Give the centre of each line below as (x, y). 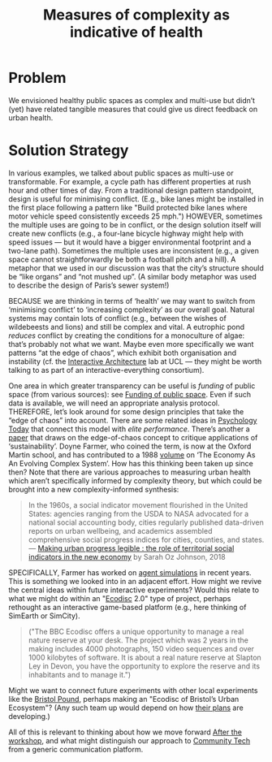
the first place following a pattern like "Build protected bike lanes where (128, 207)
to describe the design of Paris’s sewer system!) (89, 285)
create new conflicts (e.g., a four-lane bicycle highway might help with (126, 233)
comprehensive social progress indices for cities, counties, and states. (146, 539)
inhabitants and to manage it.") (80, 674)
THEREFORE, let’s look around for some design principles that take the (126, 411)
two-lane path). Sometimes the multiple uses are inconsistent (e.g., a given (134, 250)
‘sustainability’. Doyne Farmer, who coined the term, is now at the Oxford (130, 446)
